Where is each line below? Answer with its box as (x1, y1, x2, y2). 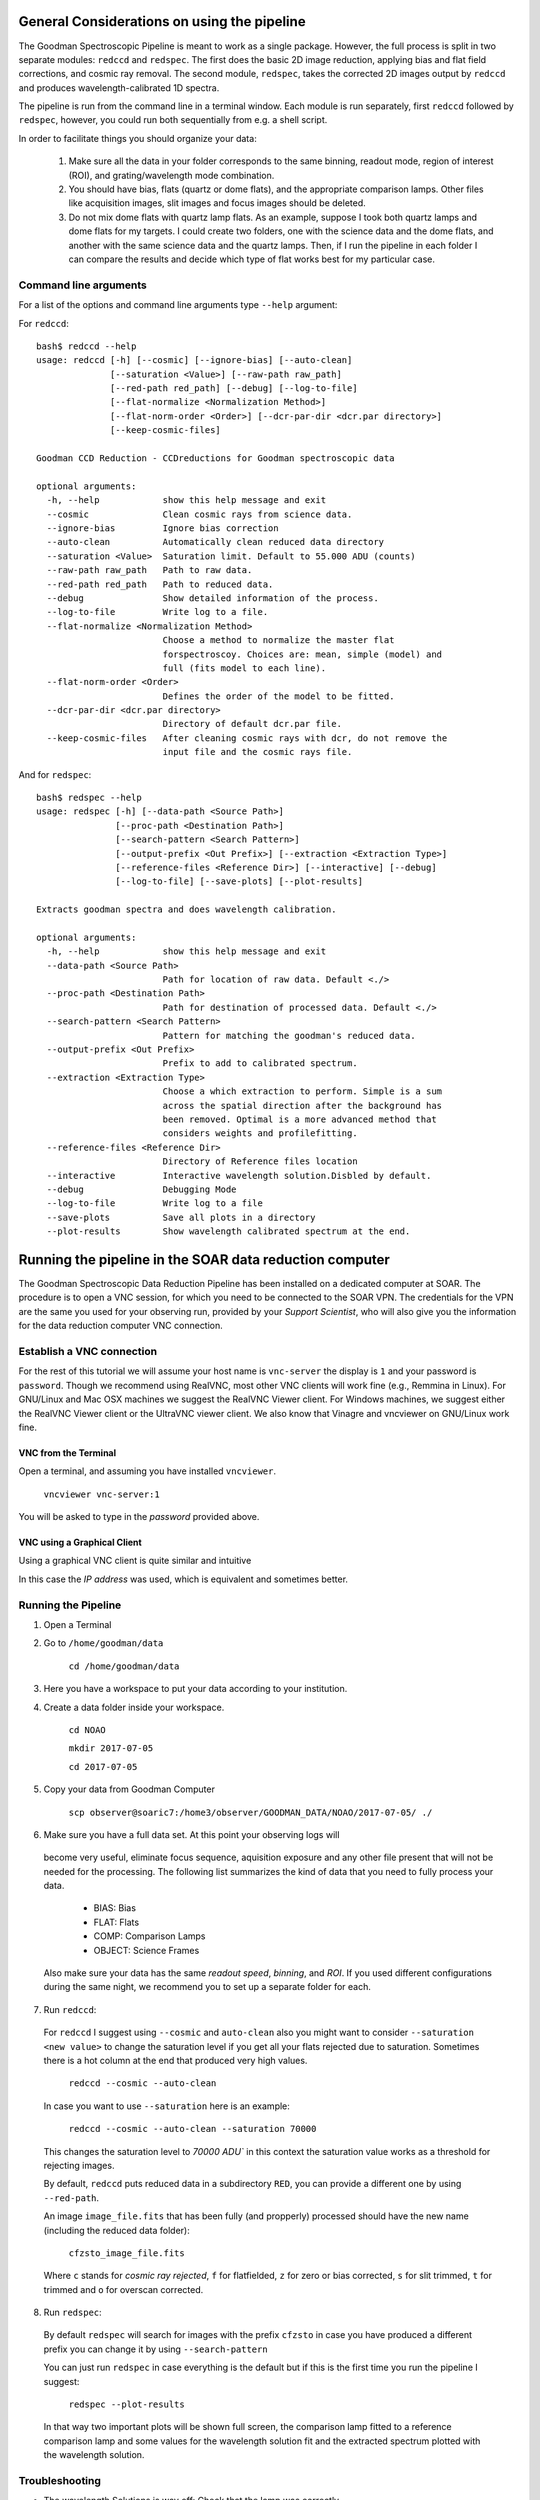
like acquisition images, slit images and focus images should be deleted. (68, 197, 367, 209)
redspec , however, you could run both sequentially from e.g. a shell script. (18, 114, 328, 126)
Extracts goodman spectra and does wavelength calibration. (36, 904, 337, 915)
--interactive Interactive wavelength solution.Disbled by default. (46, 1170, 432, 1181)
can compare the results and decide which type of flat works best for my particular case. (68, 253, 435, 265)
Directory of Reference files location (162, 1156, 359, 1167)
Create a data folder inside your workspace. (43, 1701, 225, 1713)
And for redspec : (18, 768, 92, 780)
